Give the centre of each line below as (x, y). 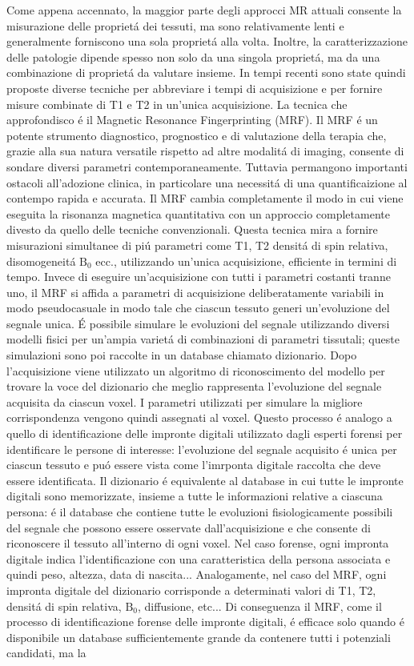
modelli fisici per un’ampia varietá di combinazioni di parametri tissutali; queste (203, 339)
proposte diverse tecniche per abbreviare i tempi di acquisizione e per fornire (195, 88)
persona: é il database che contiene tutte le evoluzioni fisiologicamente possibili (200, 512)
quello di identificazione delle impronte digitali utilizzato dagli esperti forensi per (205, 433)
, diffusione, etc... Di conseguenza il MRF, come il (259, 606)
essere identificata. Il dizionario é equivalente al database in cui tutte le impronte (205, 480)
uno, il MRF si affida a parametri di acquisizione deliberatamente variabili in (195, 292)
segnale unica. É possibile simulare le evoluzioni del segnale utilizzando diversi (198, 323)
